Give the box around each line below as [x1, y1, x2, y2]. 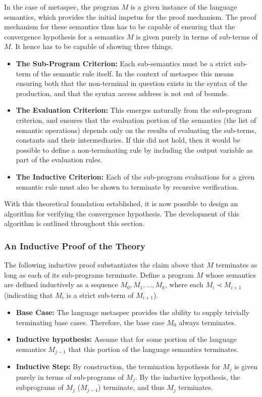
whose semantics [205, 269, 256, 280]
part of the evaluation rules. [16, 154, 102, 165]
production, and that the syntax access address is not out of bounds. [16, 87, 229, 98]
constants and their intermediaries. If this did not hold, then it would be [16, 135, 240, 145]
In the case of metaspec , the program [4, 2, 119, 12]
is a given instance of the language [130, 2, 237, 12]
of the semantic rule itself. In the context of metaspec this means [33, 68, 234, 78]
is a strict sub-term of [66, 289, 134, 300]
